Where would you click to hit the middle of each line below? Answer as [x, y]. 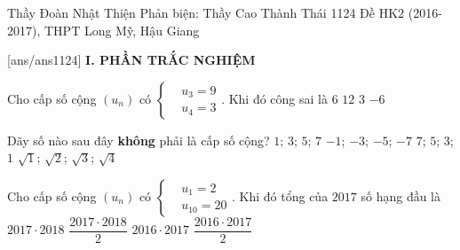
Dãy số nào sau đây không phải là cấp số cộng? [139, 140]
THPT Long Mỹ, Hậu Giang [122, 30]
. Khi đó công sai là [274, 98]
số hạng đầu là [401, 195]
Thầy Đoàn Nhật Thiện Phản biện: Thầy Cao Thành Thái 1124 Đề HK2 [206, 12]
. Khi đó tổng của [280, 195]
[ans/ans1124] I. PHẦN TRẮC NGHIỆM [131, 60]
